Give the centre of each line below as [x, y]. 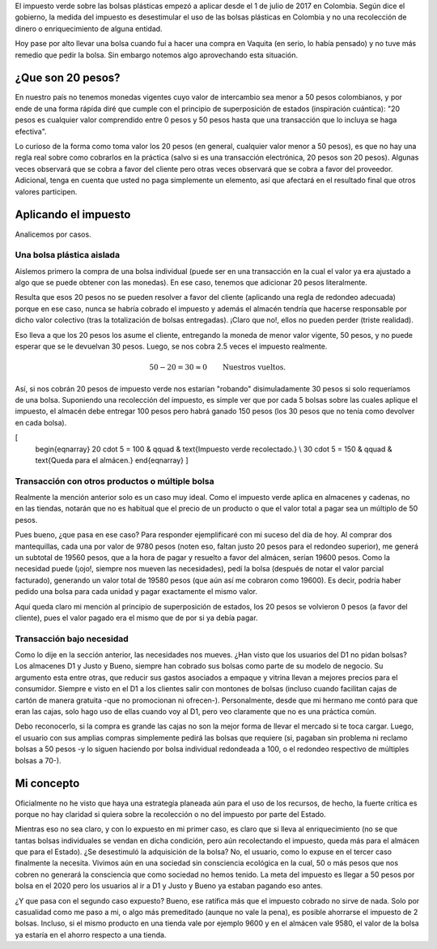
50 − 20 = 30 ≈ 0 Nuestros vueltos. [218, 368]
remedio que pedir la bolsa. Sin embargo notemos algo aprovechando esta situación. [157, 55]
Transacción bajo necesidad [72, 639]
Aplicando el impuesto [73, 215]
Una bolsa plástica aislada [68, 255]
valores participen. [46, 191]
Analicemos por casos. [53, 234]
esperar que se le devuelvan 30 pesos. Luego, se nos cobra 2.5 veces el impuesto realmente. [171, 346]
